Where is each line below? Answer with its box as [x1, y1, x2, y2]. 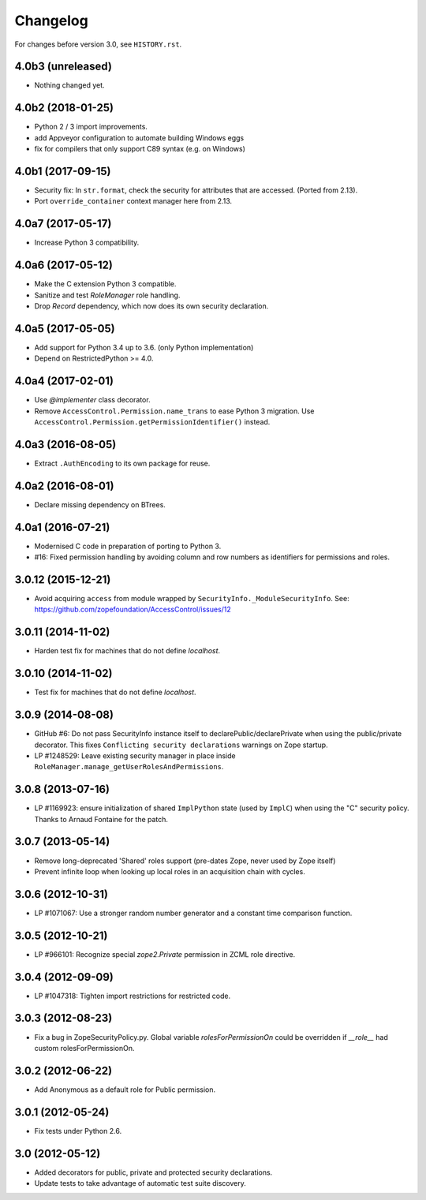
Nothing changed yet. [34, 80, 106, 90]
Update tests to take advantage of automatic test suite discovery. [34, 1179, 246, 1188]
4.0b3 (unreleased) [14, 60, 112, 73]
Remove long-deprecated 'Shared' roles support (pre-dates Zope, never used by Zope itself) [34, 856, 336, 865]
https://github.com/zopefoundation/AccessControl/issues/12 [34, 604, 232, 615]
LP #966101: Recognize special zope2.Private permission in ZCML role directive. [34, 949, 296, 959]
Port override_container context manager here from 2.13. [34, 196, 233, 206]
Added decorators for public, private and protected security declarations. [34, 1168, 273, 1177]
